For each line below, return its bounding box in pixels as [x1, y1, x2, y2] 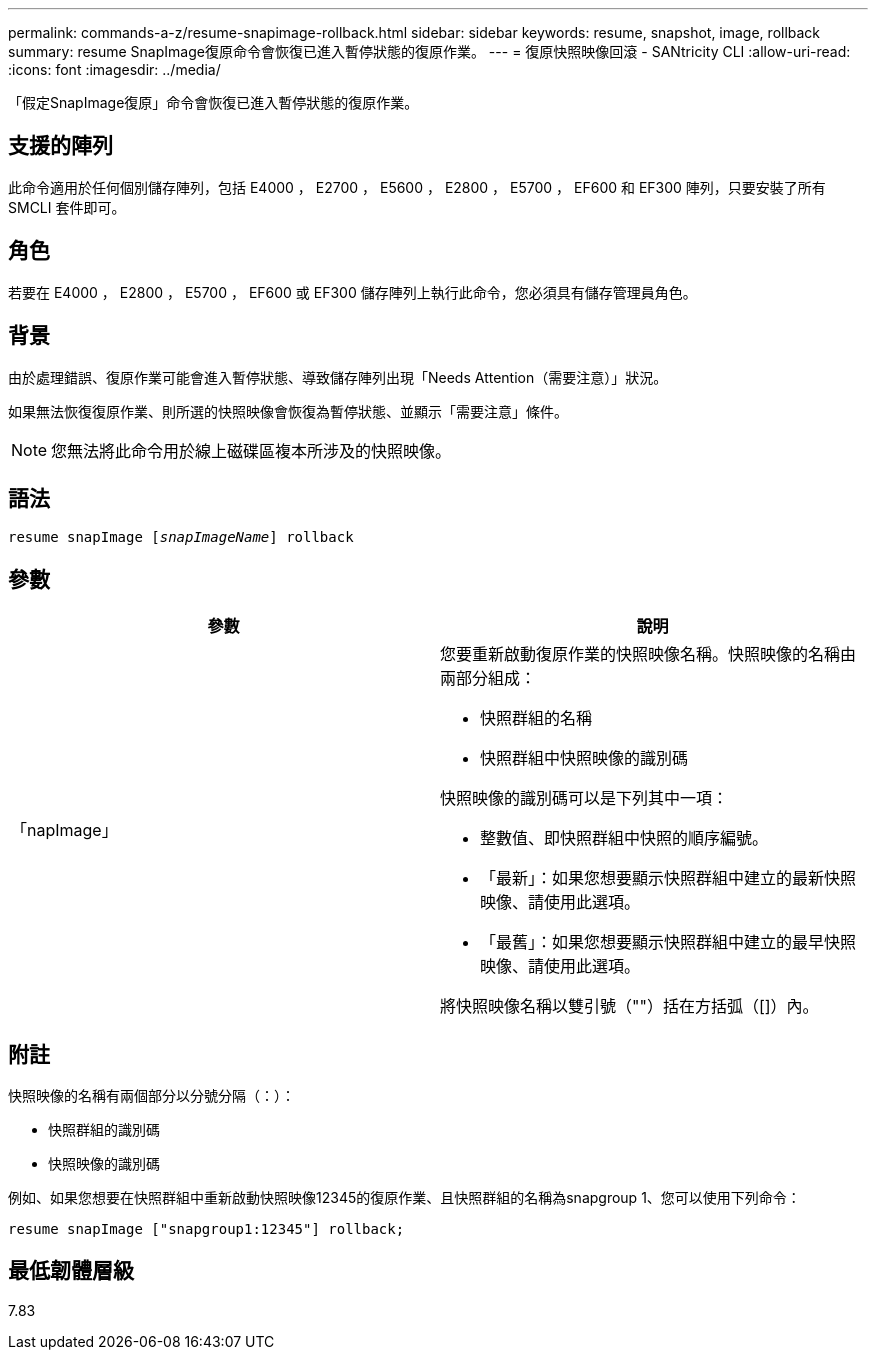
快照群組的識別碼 [48, 1121, 160, 1139]
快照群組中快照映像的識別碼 [480, 748, 689, 769]
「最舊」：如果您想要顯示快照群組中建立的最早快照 [480, 932, 857, 953]
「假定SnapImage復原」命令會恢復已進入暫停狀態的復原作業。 [8, 94, 419, 111]
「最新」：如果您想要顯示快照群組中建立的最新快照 [480, 868, 857, 889]
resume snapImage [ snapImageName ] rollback [8, 529, 354, 546]
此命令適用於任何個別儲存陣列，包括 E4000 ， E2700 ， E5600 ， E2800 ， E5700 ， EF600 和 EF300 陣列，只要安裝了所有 [8, 178, 826, 196]
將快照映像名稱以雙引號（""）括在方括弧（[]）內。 [440, 996, 819, 1017]
